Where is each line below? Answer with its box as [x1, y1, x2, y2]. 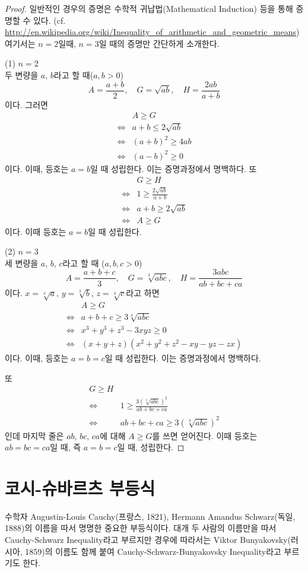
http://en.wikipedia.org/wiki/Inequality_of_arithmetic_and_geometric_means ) [5, 26, 300, 38]
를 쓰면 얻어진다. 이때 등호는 [152, 429, 258, 441]
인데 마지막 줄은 [5, 429, 64, 441]
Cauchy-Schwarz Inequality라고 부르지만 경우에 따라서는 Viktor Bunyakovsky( [5, 533, 291, 546]
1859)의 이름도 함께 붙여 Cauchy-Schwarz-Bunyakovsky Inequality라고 [25, 545, 281, 557]
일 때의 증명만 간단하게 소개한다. [99, 37, 220, 49]
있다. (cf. [33, 14, 66, 26]
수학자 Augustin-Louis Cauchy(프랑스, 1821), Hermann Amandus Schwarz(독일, [5, 510, 296, 522]
